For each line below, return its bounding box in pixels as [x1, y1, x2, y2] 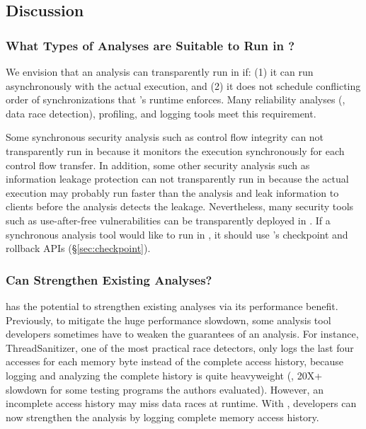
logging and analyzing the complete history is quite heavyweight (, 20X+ [6, 367, 323, 382]
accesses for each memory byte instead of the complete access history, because [6, 354, 344, 369]
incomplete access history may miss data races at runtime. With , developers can [6, 396, 357, 411]
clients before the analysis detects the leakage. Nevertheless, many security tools [6, 199, 354, 214]
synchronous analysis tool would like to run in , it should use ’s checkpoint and [6, 227, 348, 241]
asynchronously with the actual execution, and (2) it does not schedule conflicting [6, 78, 361, 93]
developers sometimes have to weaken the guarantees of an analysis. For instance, [6, 326, 359, 341]
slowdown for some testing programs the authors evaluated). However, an [6, 382, 324, 396]
